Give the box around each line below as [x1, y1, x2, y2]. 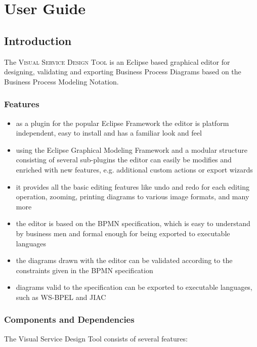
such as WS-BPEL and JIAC [16, 291, 106, 302]
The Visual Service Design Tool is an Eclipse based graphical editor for [4, 56, 230, 67]
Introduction [4, 32, 72, 48]
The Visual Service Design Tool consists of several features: [4, 333, 188, 343]
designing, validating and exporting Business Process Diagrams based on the [4, 66, 241, 77]
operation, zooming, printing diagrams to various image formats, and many [16, 191, 249, 202]
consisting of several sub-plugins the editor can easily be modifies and [16, 154, 232, 165]
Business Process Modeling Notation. [4, 76, 119, 86]
